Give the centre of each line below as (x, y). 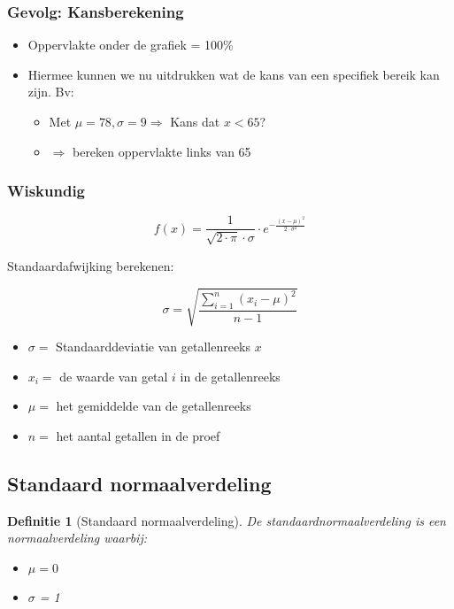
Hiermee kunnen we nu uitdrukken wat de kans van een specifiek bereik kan (234, 74)
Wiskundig (46, 191)
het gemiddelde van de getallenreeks (154, 406)
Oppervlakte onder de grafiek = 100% (131, 45)
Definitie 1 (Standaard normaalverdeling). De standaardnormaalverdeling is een (227, 520)
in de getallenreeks (230, 376)
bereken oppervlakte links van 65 (162, 151)
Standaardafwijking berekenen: (91, 265)
